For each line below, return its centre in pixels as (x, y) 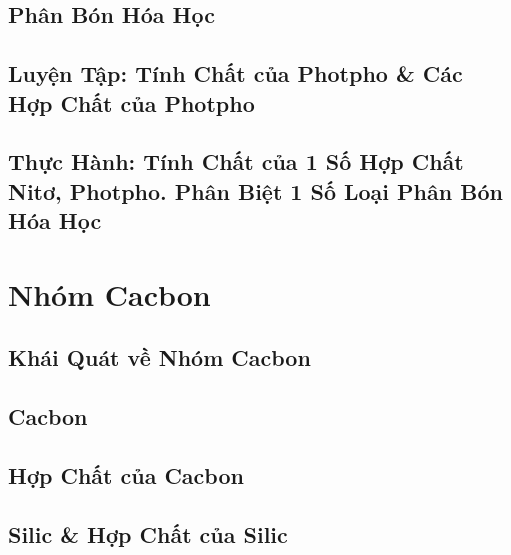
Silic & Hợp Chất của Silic (148, 533)
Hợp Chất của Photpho (131, 102)
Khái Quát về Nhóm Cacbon (159, 357)
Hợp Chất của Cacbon (126, 474)
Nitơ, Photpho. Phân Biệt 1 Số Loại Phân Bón (255, 190)
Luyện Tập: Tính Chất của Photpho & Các (235, 73)
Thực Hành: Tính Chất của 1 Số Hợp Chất (236, 161)
